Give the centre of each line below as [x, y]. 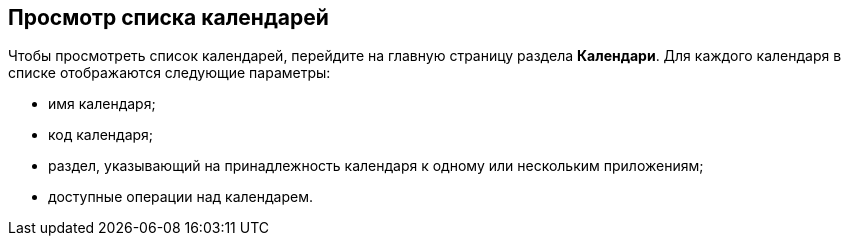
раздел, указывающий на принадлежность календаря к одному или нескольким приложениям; [376, 166]
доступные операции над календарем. [180, 197]
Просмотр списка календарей [168, 17]
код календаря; [101, 135]
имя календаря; [102, 104]
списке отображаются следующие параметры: [169, 73]
